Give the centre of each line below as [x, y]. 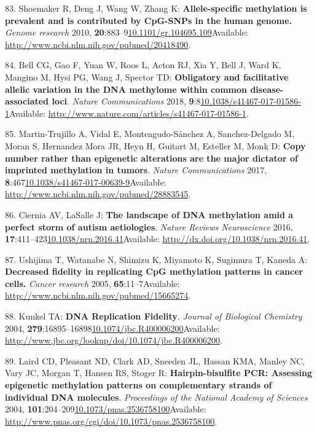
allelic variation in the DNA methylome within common [126, 89]
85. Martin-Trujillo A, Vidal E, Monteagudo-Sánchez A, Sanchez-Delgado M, [150, 134]
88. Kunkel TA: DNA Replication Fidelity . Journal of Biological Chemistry [154, 316]
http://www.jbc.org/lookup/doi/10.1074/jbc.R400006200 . [114, 340]
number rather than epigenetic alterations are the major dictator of [151, 158]
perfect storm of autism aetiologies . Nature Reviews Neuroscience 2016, [149, 226]
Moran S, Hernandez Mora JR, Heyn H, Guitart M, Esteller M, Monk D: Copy [155, 145]
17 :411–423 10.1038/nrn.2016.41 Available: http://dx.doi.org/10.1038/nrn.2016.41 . [158, 239]
